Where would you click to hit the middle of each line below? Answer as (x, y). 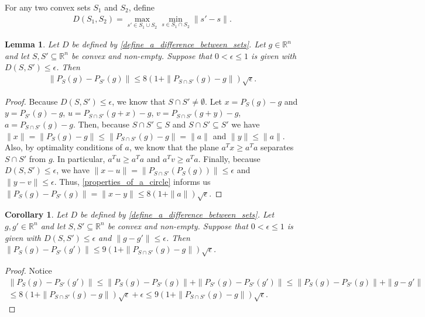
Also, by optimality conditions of (64, 147)
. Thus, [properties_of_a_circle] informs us (132, 181)
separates (277, 147)
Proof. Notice (28, 270)
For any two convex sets (48, 7)
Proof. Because (31, 101)
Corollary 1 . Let (36, 214)
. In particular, (79, 158)
